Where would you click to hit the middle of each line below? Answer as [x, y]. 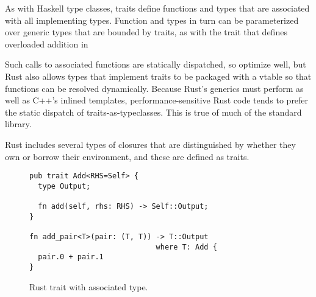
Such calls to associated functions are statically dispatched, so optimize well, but [156, 64]
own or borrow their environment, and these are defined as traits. [127, 156]
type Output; [64, 186]
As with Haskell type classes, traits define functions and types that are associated [157, 8]
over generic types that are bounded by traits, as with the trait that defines [146, 32]
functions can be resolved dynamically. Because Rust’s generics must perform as [154, 88]
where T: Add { [186, 247]
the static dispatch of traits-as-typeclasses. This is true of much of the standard [153, 112]
